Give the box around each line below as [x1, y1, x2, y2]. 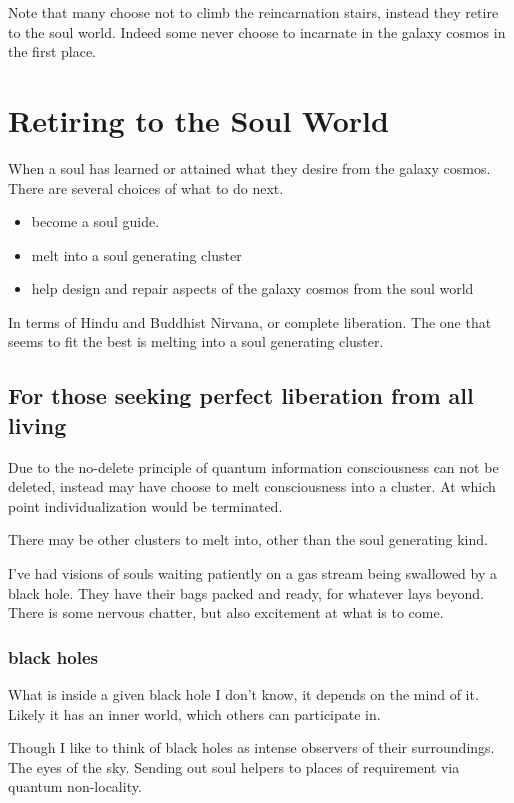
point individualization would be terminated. [8, 495, 283, 516]
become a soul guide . [31, 211, 160, 232]
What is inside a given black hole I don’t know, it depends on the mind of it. [8, 684, 479, 705]
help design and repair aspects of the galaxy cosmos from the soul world [31, 278, 474, 299]
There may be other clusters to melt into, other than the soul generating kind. [8, 529, 488, 550]
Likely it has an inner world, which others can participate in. [8, 703, 381, 724]
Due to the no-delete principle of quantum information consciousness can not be [8, 456, 499, 477]
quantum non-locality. [8, 776, 142, 797]
